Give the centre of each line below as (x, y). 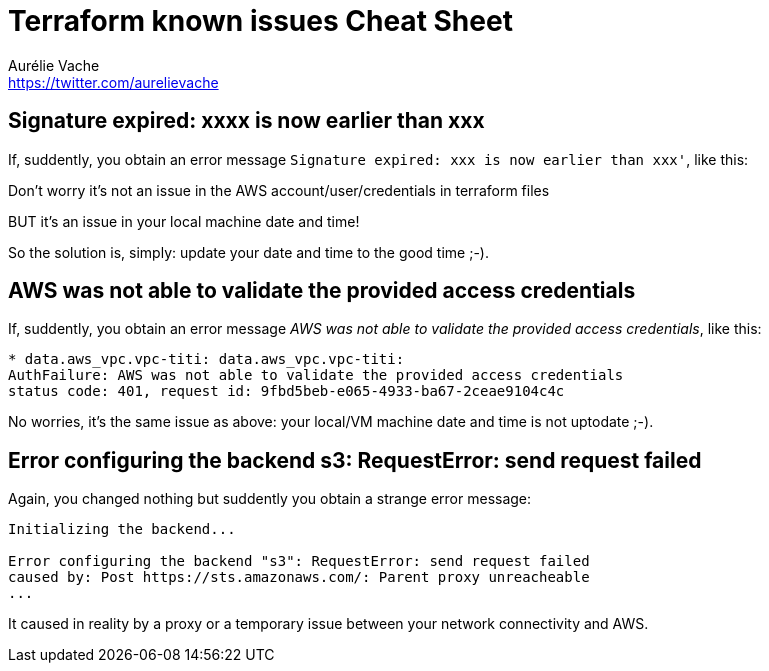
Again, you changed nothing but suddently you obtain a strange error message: (270, 499)
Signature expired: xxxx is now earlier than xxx (246, 121)
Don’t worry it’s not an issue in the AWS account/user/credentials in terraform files (279, 190)
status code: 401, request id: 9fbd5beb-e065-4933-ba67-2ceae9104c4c (286, 391)
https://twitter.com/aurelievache (113, 82)
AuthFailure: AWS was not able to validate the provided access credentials (316, 375)
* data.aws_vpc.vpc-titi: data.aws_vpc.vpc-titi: (206, 359)
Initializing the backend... (122, 529)
